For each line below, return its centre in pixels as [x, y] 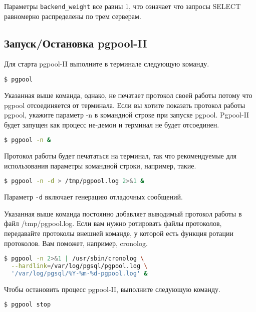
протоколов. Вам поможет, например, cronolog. [76, 243]
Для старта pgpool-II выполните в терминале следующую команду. [107, 64]
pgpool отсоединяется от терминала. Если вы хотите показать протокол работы [125, 105]
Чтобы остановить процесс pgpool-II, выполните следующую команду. [112, 289]
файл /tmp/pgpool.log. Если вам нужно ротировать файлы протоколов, [113, 223]
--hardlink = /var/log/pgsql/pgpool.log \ [79, 266]
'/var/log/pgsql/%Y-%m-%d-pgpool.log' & [79, 274]
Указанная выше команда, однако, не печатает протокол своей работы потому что [128, 95]
